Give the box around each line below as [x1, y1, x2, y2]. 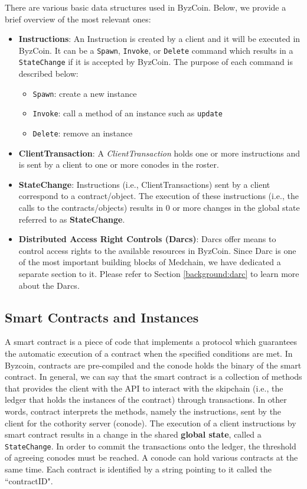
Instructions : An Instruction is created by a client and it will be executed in [18, 32, 301, 45]
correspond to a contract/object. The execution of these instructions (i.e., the [18, 190, 299, 202]
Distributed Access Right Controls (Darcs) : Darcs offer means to [18, 233, 276, 245]
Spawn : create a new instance [32, 87, 137, 99]
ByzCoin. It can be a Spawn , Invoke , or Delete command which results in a [18, 44, 293, 56]
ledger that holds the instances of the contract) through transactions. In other [5, 393, 287, 406]
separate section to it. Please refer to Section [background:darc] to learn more [18, 268, 299, 279]
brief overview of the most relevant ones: [5, 12, 151, 25]
